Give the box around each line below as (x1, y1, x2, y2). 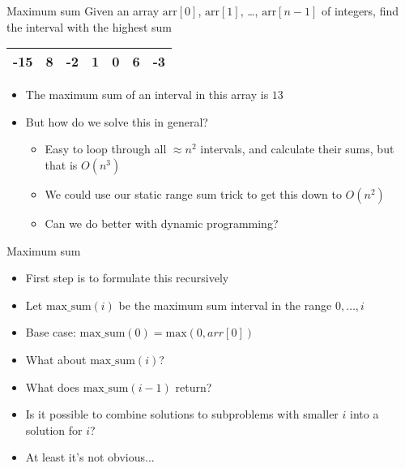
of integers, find (321, 2, 399, 19)
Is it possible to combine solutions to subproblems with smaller (25, 406, 339, 423)
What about (25, 350, 87, 367)
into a (350, 406, 379, 423)
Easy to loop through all (45, 140, 167, 157)
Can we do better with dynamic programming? (45, 214, 279, 231)
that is (45, 156, 78, 173)
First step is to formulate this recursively (25, 269, 229, 286)
